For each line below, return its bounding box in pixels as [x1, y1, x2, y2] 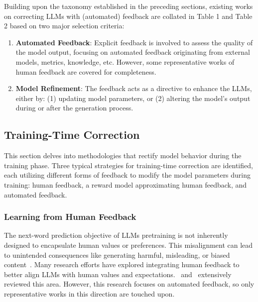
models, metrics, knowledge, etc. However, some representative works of [15, 56, 235, 67]
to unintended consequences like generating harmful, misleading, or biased [4, 249, 230, 260]
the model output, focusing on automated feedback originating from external [15, 47, 250, 57]
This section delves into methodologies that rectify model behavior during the [4, 150, 242, 161]
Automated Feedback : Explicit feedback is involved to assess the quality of [15, 37, 253, 47]
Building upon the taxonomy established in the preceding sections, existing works [4, 1, 253, 11]
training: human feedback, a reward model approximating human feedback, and [4, 179, 247, 190]
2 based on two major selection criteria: [4, 20, 125, 31]
